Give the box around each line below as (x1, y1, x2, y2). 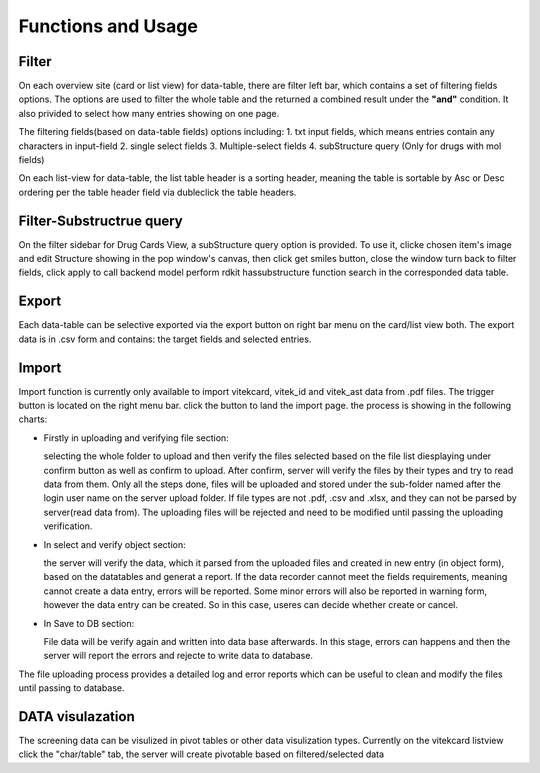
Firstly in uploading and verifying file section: (43, 431, 229, 444)
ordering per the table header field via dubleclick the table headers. (18, 186, 297, 198)
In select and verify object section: (43, 538, 187, 550)
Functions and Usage (18, 15, 199, 37)
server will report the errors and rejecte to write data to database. (43, 650, 314, 662)
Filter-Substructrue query (18, 212, 184, 229)
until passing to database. (18, 682, 125, 694)
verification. (43, 520, 93, 532)
